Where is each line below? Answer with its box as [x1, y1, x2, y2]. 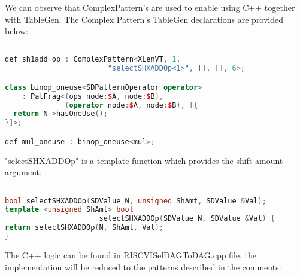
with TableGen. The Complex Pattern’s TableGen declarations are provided [5, 13, 284, 25]
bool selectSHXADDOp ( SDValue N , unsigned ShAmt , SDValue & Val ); [5, 196, 266, 205]
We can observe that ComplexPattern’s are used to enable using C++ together [5, 1, 295, 13]
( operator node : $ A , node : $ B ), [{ [65, 101, 198, 109]
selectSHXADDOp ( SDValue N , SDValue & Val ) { [99, 214, 275, 223]
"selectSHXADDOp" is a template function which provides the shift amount [5, 154, 283, 166]
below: [5, 25, 28, 37]
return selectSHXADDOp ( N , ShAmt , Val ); [5, 223, 163, 232]
